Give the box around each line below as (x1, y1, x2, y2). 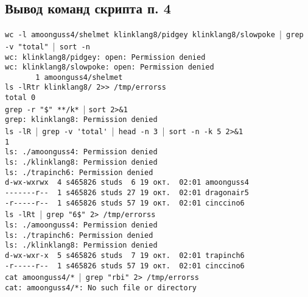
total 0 (5, 93, 36, 102)
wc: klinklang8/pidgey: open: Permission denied (5, 52, 206, 62)
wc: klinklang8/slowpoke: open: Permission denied (5, 63, 214, 72)
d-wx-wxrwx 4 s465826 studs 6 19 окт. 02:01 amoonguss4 (5, 178, 249, 187)
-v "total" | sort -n (5, 39, 90, 52)
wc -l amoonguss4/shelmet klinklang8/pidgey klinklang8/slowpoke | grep (5, 27, 304, 40)
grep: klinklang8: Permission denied (5, 115, 158, 124)
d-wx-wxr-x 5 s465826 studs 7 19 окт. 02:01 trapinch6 (5, 251, 245, 260)
